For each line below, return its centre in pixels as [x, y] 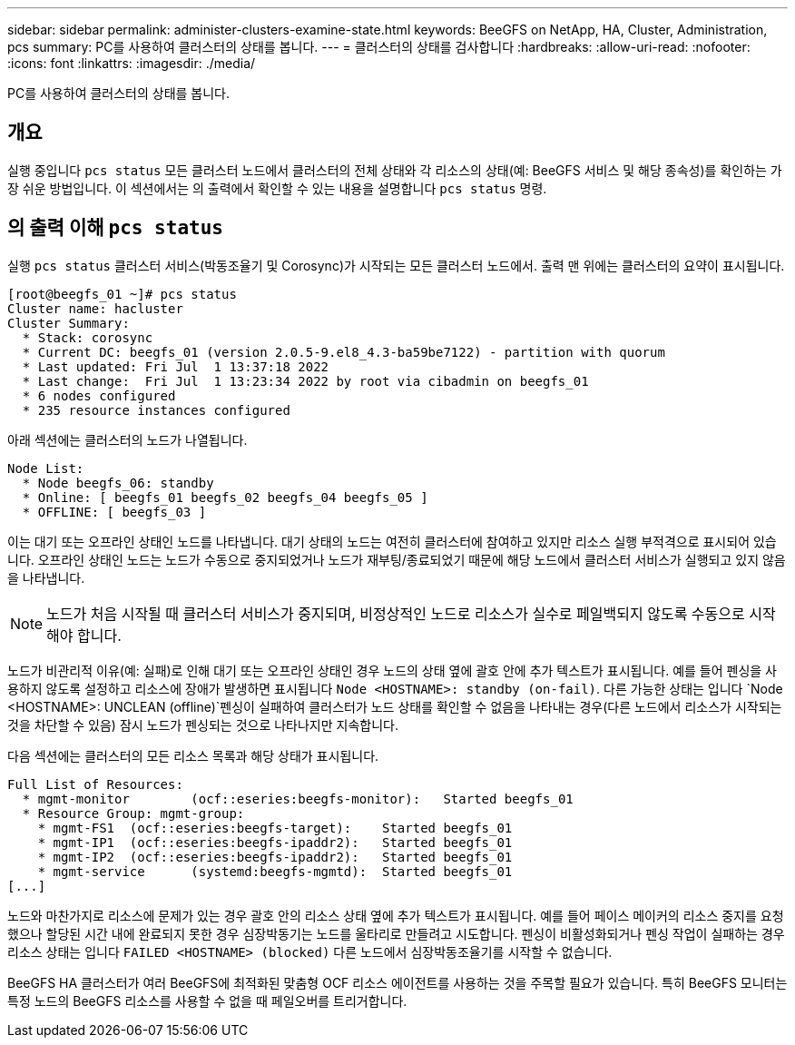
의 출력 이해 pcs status [115, 228]
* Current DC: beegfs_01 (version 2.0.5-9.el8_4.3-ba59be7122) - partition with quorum [344, 352]
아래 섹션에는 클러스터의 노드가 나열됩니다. [128, 439]
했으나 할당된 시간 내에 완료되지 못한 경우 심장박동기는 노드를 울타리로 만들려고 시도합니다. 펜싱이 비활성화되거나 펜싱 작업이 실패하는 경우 [396, 933]
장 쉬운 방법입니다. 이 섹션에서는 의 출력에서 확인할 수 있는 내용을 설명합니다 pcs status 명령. [277, 188]
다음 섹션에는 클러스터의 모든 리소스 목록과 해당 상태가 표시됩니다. [193, 755]
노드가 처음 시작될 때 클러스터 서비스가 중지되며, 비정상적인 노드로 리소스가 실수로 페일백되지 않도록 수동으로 [396, 613]
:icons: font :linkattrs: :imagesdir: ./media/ [132, 63]
